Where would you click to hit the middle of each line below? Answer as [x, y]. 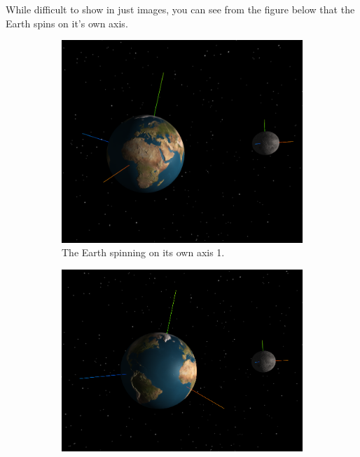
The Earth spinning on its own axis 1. [143, 252]
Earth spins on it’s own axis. [67, 23]
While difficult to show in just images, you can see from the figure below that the [180, 9]
